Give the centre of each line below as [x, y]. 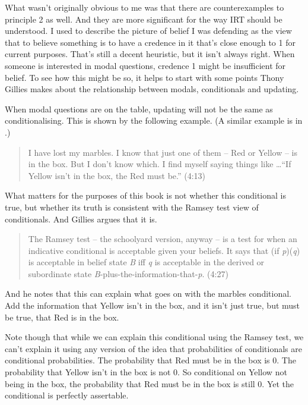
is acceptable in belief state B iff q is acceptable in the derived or [146, 262]
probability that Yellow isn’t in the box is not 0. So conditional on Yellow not [146, 372]
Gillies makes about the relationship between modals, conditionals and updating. [152, 89]
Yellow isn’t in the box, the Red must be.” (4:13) [117, 175]
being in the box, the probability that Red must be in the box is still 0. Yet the [149, 383]
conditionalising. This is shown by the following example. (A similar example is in [154, 120]
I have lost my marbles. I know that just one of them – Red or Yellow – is [163, 152]
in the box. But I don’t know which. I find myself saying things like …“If [160, 164]
